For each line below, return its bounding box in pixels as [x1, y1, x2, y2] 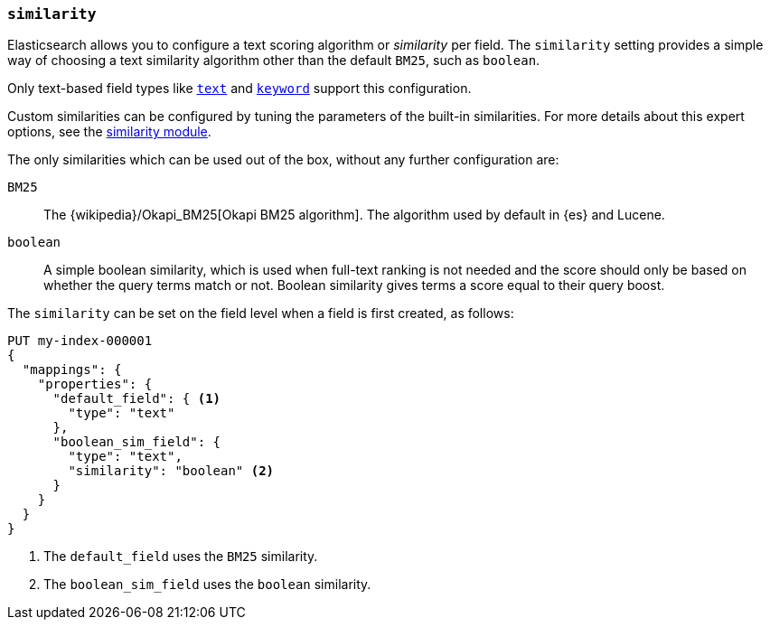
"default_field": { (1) [52, 391, 221, 407]
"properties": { [37, 377, 153, 392]
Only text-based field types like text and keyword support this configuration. [7, 80, 472, 97]
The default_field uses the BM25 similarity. [43, 548, 318, 565]
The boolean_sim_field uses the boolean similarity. [43, 576, 371, 593]
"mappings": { [22, 362, 122, 378]
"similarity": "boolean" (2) [68, 463, 275, 479]
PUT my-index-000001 [7, 333, 153, 349]
